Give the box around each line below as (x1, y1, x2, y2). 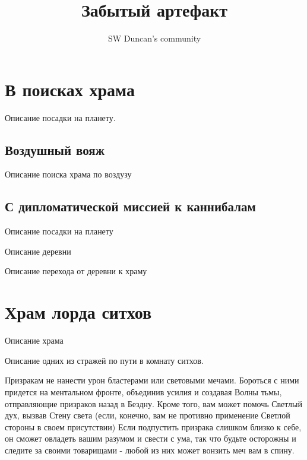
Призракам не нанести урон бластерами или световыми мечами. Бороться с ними (5, 374, 299, 386)
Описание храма (5, 334, 64, 347)
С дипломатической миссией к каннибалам (5, 197, 256, 215)
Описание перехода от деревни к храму (5, 265, 147, 277)
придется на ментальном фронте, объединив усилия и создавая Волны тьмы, (5, 385, 282, 398)
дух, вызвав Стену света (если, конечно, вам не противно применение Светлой (5, 409, 290, 421)
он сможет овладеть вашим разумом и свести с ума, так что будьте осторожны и (5, 432, 296, 445)
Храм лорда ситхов (5, 300, 152, 324)
